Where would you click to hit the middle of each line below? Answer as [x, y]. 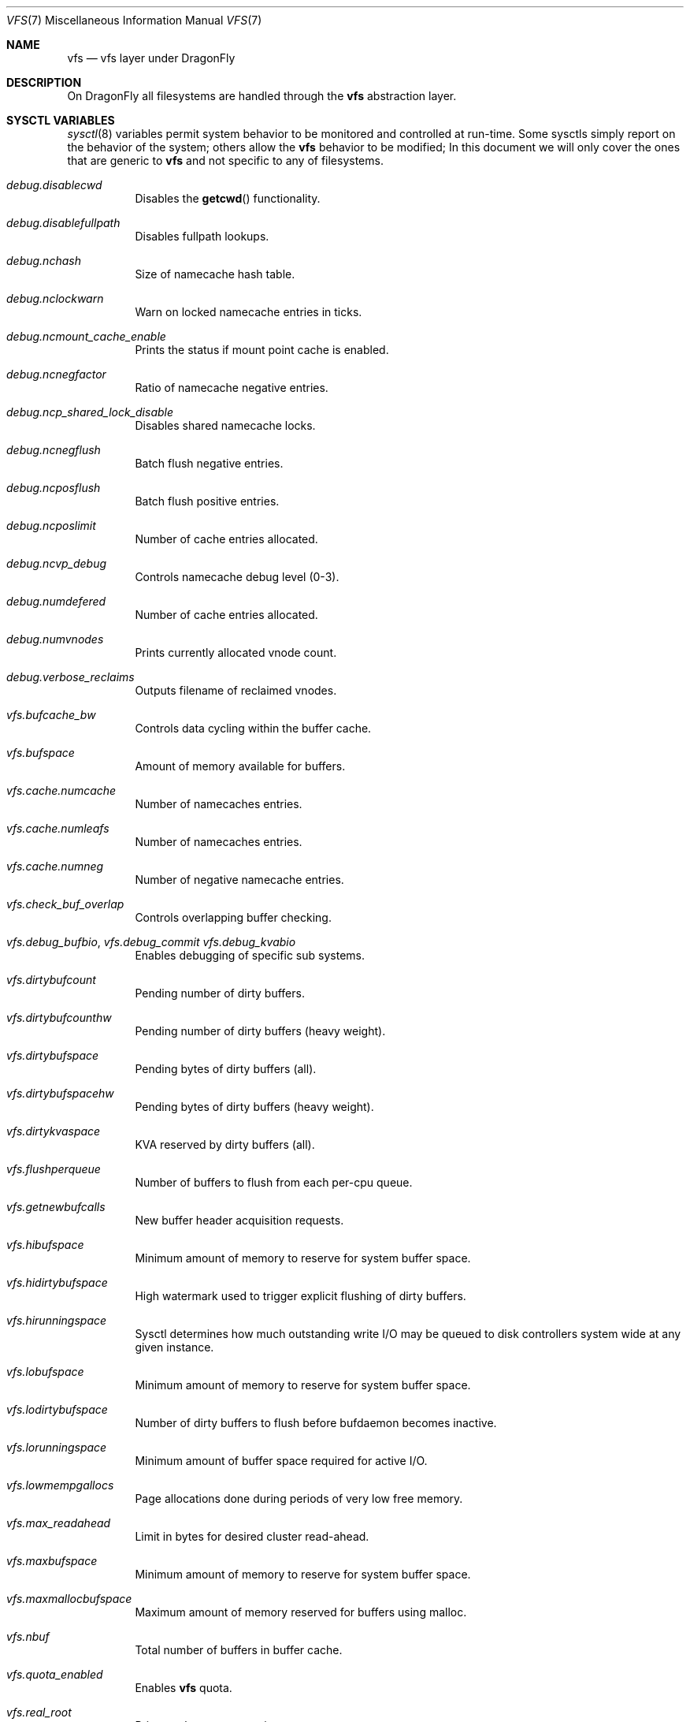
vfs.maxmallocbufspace [69, 1599]
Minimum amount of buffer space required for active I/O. [281, 1461]
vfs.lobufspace [45, 1372]
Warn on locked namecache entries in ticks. [249, 312]
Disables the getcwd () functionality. [228, 198]
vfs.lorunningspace [57, 1447]
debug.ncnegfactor [56, 374]
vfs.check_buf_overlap [65, 904]
